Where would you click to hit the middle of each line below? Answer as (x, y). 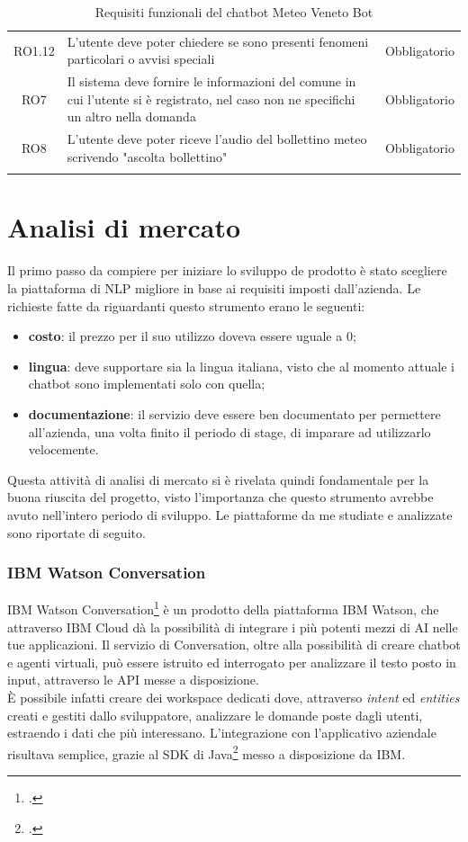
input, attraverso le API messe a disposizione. (133, 680)
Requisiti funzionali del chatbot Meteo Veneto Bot (234, 12)
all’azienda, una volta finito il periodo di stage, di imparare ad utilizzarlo (229, 431)
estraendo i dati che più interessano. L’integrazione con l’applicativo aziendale (222, 733)
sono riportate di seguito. (76, 532)
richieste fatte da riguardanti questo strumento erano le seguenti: (186, 305)
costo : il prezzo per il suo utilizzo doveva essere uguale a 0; (192, 336)
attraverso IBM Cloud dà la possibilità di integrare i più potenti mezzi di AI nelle (233, 627)
